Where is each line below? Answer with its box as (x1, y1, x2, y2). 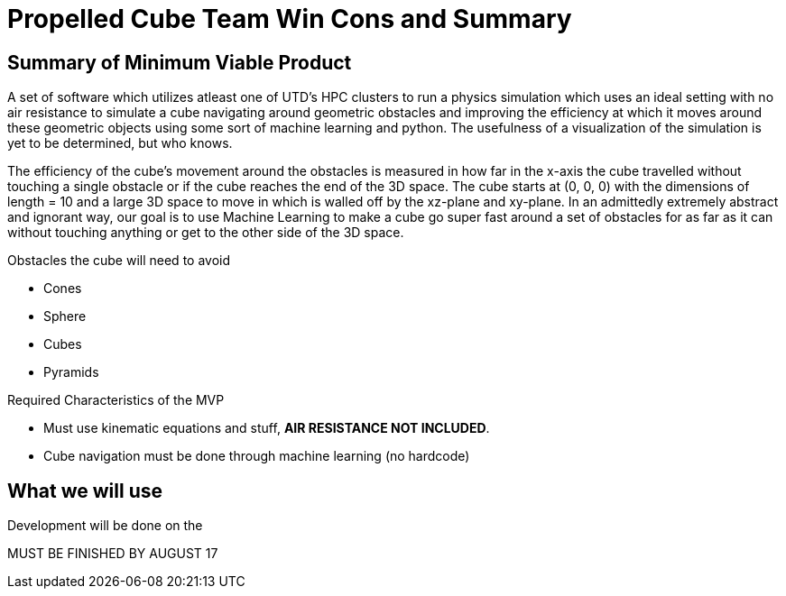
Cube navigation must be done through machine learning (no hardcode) (43, 448, 470, 464)
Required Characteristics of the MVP (7, 392, 225, 408)
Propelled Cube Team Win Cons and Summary (7, 4, 572, 34)
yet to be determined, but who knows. (7, 135, 233, 151)
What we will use (7, 479, 163, 502)
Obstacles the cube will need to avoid (7, 252, 231, 269)
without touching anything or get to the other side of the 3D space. (7, 225, 404, 241)
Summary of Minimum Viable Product (7, 50, 352, 74)
